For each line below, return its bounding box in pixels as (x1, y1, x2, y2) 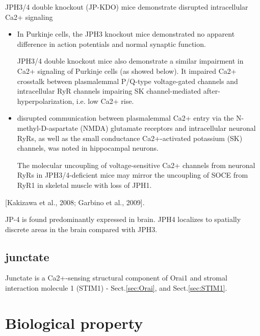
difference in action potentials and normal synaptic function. (17, 38, 206, 49)
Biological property (5, 312, 143, 333)
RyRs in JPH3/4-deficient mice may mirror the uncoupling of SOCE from (17, 170, 248, 180)
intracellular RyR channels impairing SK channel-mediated (17, 86, 201, 96)
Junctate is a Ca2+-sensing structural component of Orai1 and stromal (5, 272, 227, 283)
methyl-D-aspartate (17, 122, 78, 133)
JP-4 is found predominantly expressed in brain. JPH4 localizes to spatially (5, 214, 241, 225)
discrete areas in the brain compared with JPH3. (5, 223, 158, 234)
